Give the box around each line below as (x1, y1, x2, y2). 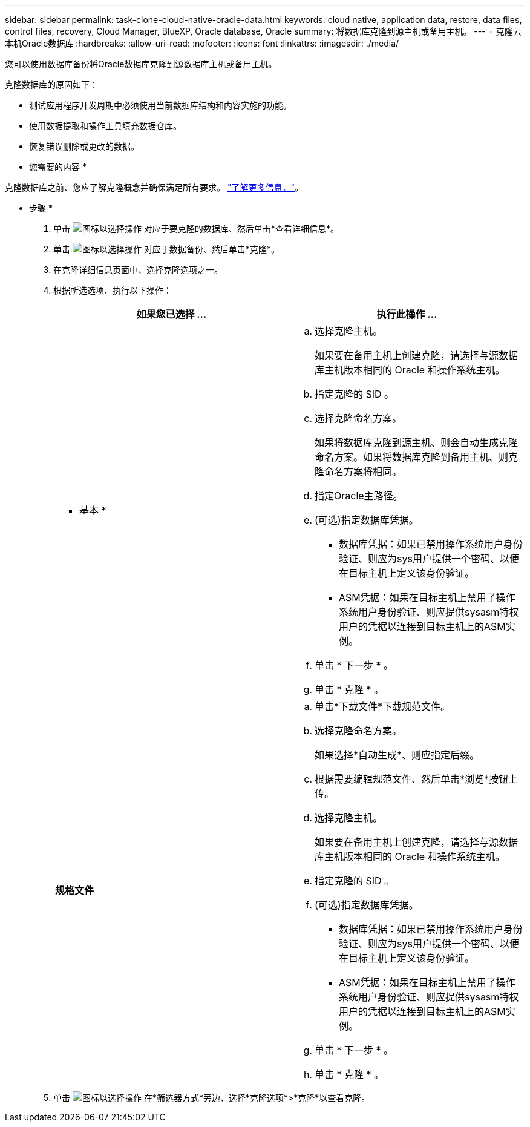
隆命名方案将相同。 (315, 465, 402, 478)
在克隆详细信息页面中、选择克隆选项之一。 (53, 264, 223, 275)
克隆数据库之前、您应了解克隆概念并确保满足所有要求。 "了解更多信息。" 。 (5, 182, 303, 192)
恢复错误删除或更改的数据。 (29, 141, 139, 151)
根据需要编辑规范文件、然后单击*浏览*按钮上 (315, 773, 519, 785)
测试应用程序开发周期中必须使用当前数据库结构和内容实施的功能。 (29, 100, 292, 110)
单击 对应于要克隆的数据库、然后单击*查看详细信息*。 (53, 223, 339, 234)
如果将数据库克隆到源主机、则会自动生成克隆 (315, 436, 519, 448)
